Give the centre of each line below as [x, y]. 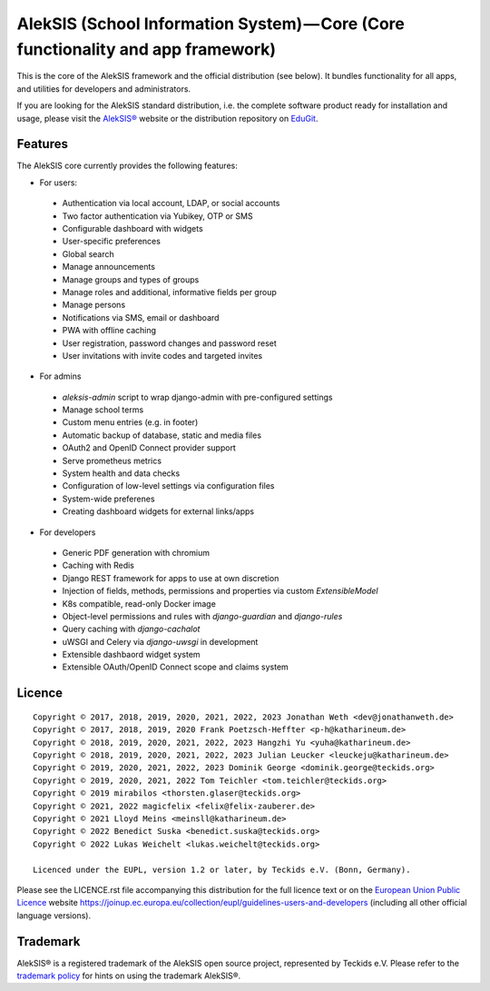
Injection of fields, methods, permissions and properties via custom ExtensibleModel [220, 591]
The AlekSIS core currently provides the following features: [127, 166]
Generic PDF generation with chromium [136, 552]
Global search [88, 253]
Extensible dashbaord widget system [131, 655]
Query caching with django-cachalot [131, 629]
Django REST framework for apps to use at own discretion [171, 578]
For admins [60, 376]
